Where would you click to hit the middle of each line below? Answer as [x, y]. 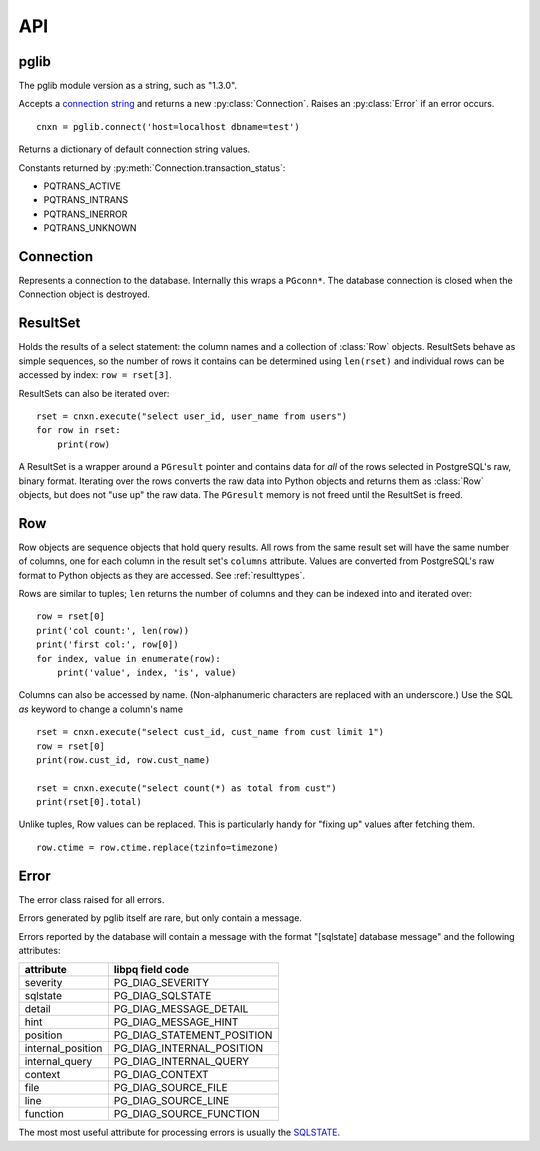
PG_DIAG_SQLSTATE [162, 996]
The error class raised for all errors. [91, 899]
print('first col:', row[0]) [107, 644]
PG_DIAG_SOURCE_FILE [171, 1088]
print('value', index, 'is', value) [146, 672]
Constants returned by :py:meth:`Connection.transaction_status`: [152, 167]
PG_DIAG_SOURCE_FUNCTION [186, 1114]
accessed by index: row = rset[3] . [95, 375]
